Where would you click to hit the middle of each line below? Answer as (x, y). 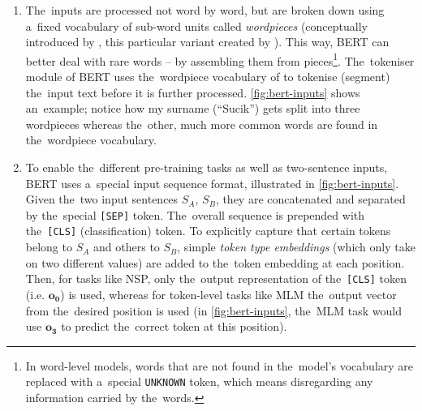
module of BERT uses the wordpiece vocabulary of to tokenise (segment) (208, 77)
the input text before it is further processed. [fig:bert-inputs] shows (193, 92)
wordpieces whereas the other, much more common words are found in (202, 124)
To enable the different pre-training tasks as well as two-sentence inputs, (207, 167)
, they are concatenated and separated (310, 199)
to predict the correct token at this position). (174, 326)
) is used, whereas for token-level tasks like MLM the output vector (228, 294)
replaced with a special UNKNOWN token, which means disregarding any (199, 381)
